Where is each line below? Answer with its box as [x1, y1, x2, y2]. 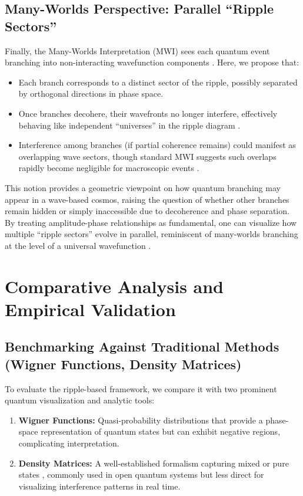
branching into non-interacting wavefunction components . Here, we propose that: [5, 56, 299, 68]
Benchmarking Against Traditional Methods [5, 337, 279, 356]
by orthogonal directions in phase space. [18, 87, 164, 100]
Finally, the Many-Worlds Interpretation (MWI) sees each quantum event [5, 44, 270, 57]
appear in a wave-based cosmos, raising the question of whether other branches [5, 193, 289, 205]
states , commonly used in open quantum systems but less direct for [18, 468, 264, 481]
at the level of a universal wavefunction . [5, 239, 151, 251]
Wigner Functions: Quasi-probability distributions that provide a [18, 413, 263, 426]
